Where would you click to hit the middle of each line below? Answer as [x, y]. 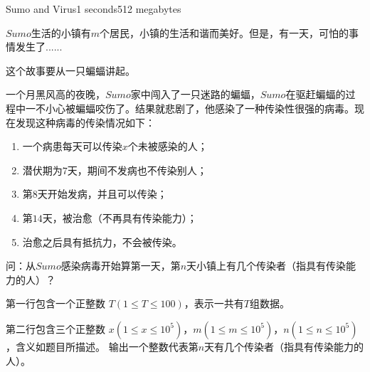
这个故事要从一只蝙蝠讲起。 [70, 70]
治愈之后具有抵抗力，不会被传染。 [102, 241]
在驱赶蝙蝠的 [316, 94]
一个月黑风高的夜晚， [55, 94]
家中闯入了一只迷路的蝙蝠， [195, 94]
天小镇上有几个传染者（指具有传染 [266, 266]
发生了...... [39, 47]
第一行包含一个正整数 [55, 303]
